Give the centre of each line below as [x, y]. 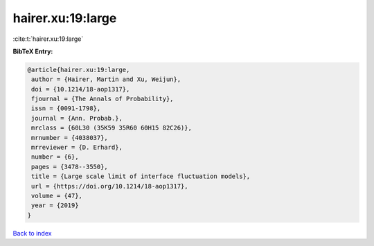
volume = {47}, [57, 196]
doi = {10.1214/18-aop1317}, [81, 89]
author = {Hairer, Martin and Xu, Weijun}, [106, 79]
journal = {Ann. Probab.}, [77, 118]
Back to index [32, 233]
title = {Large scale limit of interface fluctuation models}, [141, 176]
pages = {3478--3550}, [70, 167]
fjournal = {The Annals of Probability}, [103, 99]
